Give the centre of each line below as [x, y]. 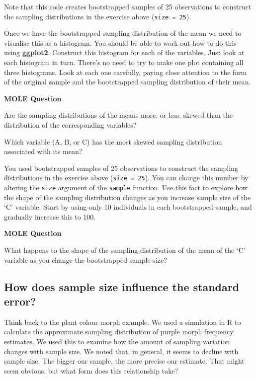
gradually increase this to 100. [50, 216]
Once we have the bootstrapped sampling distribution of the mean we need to [123, 33]
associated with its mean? [43, 151]
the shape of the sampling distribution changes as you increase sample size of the [128, 197]
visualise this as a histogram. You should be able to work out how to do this [120, 42]
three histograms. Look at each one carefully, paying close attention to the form [126, 72]
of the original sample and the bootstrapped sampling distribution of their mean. [128, 82]
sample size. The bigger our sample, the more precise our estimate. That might [124, 361]
